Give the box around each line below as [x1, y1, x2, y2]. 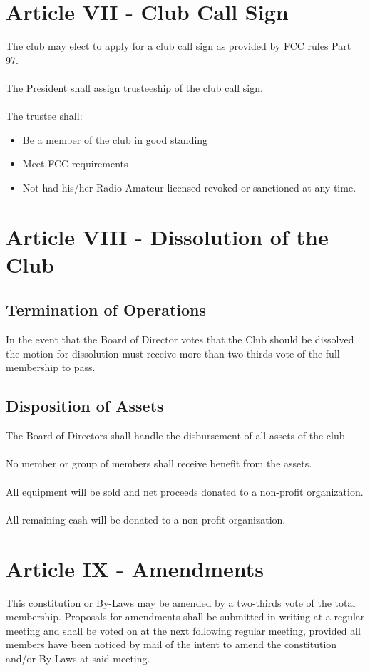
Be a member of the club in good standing [22, 132, 208, 147]
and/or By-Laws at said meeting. [6, 650, 150, 665]
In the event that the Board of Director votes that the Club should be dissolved [6, 332, 354, 347]
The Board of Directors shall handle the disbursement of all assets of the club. [6, 428, 348, 443]
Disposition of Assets [6, 395, 164, 417]
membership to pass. [6, 360, 96, 375]
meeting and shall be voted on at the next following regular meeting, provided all [6, 623, 361, 638]
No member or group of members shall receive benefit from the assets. [6, 456, 312, 471]
